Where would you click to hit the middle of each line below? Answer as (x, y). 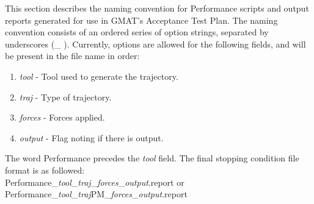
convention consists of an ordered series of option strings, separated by (137, 32)
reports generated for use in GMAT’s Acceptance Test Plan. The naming (141, 20)
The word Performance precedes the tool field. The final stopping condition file (152, 158)
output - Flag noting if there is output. (91, 137)
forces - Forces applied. (62, 117)
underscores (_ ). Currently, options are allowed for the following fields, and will (155, 44)
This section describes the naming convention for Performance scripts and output (157, 8)
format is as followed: (45, 170)
